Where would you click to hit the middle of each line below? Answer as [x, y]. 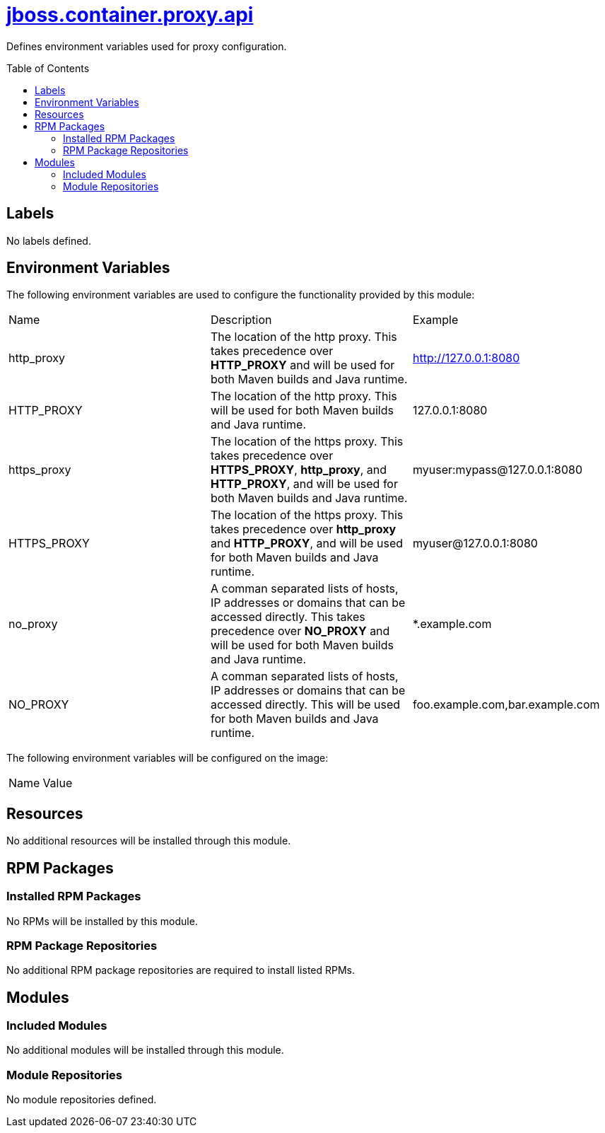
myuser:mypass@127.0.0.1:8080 [498, 470]
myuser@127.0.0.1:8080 [475, 544]
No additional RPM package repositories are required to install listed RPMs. [181, 970]
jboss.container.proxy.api [130, 15]
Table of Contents [48, 68]
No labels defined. [49, 240]
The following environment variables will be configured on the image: [168, 758]
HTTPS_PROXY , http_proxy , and [298, 470]
